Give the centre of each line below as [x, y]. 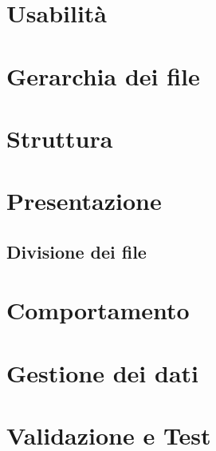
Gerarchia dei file [103, 75]
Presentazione [84, 201]
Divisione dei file [77, 251]
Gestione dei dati [102, 372]
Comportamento [98, 310]
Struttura [60, 138]
